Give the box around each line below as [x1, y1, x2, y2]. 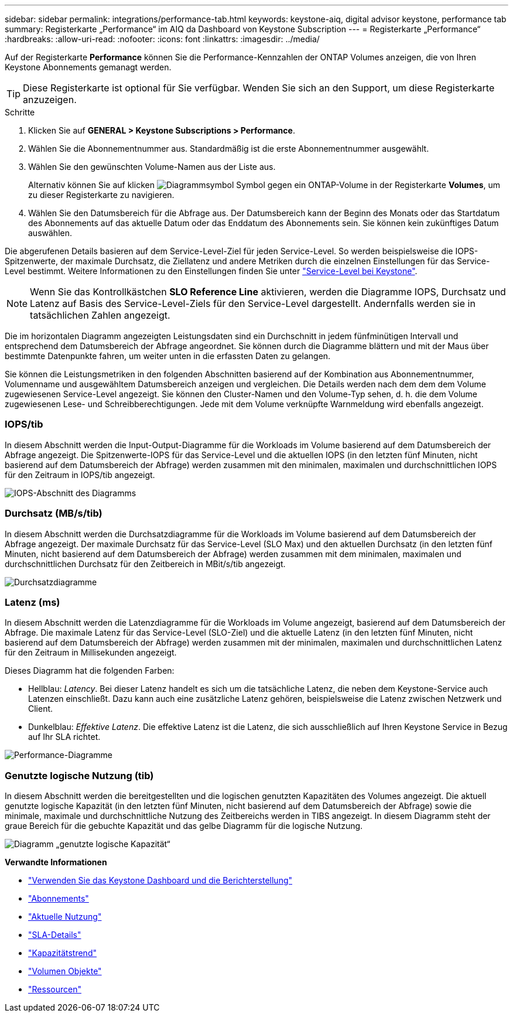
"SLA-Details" [28, 930, 81, 940]
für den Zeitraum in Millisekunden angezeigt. [5, 647, 177, 658]
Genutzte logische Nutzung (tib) [5, 769, 154, 781]
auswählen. [28, 228, 72, 238]
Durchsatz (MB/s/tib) [5, 507, 102, 520]
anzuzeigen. [23, 94, 77, 105]
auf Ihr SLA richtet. [28, 732, 101, 742]
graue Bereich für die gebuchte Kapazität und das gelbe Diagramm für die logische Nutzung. [5, 821, 363, 831]
